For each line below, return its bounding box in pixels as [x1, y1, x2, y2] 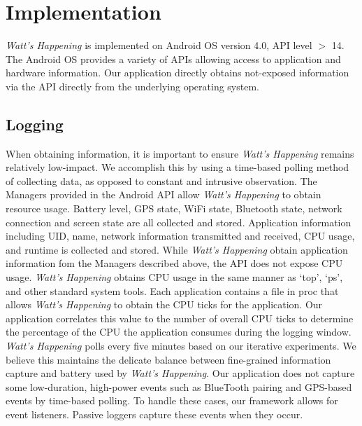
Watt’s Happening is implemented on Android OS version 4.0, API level [6, 38, 312, 53]
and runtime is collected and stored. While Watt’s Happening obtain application [6, 242, 348, 256]
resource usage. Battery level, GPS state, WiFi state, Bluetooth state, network [6, 201, 342, 216]
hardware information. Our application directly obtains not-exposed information [6, 65, 349, 80]
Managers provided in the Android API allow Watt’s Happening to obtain [6, 187, 321, 202]
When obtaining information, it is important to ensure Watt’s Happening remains [6, 146, 354, 160]
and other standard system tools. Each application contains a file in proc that [6, 283, 339, 298]
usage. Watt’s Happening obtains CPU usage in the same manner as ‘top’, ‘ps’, [6, 270, 343, 284]
